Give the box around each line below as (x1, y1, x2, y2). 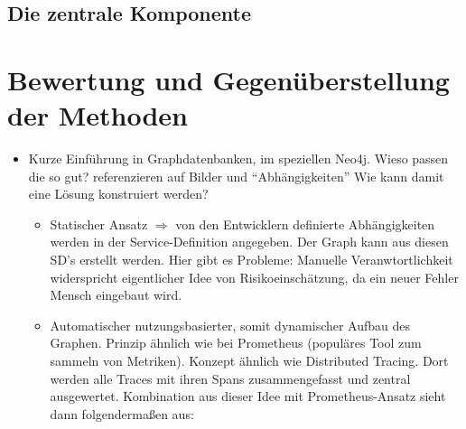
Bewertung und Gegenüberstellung (7, 61, 450, 98)
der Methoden (7, 97, 188, 134)
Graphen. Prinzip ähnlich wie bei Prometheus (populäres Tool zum (50, 333, 422, 352)
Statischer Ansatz (50, 214, 148, 233)
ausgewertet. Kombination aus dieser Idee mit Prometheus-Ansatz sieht (50, 387, 446, 406)
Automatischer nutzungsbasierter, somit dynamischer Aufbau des (50, 315, 411, 334)
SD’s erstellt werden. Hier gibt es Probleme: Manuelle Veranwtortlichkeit (50, 250, 453, 269)
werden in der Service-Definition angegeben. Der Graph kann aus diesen (50, 232, 449, 251)
